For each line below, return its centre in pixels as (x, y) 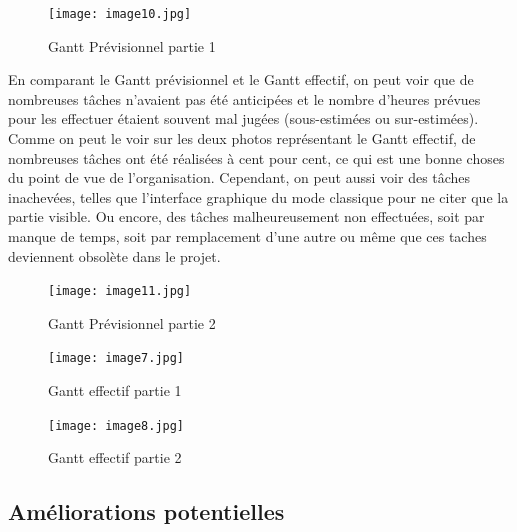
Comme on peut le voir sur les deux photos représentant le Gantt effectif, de (242, 138)
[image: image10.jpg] (120, 14)
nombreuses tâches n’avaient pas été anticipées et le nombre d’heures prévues (244, 98)
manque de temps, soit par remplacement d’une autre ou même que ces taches (247, 236)
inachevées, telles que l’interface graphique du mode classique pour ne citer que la (258, 196)
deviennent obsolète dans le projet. (114, 255)
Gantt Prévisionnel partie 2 (132, 322)
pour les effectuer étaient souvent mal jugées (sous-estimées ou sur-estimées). (243, 118)
